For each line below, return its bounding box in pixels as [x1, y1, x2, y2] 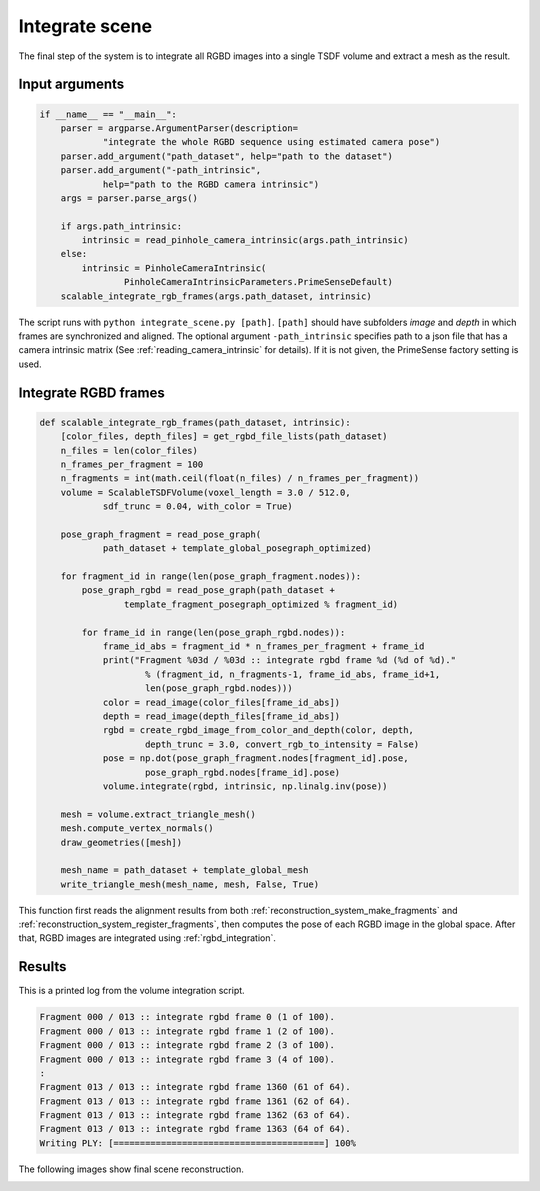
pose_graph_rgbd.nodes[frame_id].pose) [145, 766, 341, 778]
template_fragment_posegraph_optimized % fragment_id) [123, 598, 399, 610]
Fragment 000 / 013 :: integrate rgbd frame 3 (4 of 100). [39, 1053, 335, 1065]
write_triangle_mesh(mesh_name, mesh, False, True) [60, 878, 320, 890]
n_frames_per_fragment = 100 [60, 458, 204, 470]
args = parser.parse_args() [60, 192, 199, 204]
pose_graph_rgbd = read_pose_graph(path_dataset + [81, 585, 335, 596]
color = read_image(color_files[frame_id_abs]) [102, 696, 341, 708]
